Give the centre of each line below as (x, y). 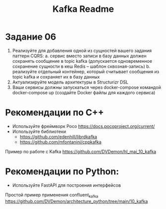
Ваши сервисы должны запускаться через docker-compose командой (86, 87)
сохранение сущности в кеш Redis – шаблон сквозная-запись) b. (81, 66)
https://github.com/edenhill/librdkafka (58, 136)
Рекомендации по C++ (55, 113)
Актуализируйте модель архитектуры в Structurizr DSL (70, 82)
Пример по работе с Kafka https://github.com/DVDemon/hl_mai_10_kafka (81, 151)
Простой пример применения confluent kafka (52, 195)
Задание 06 (31, 37)
